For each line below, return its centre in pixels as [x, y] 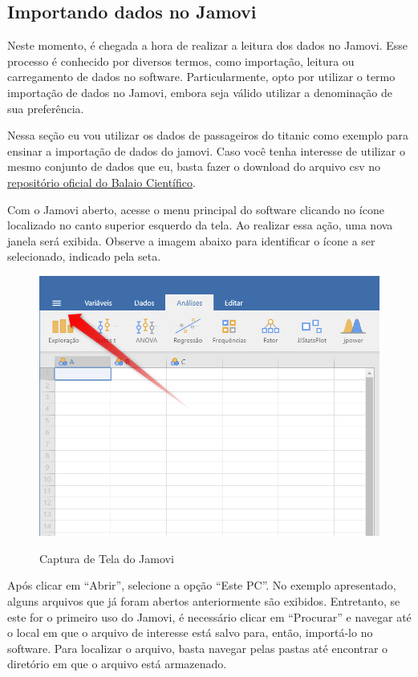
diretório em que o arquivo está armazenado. [117, 664]
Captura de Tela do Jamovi [107, 558]
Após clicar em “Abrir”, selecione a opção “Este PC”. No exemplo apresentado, [202, 585]
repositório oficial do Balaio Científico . [101, 182]
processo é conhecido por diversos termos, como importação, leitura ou [181, 61]
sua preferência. [46, 108]
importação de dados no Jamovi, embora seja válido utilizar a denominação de [200, 92]
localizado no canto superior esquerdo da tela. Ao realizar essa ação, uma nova [200, 225]
